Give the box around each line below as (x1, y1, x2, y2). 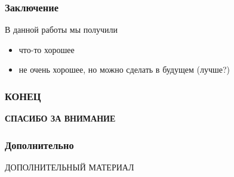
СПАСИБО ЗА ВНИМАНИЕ (5, 112, 116, 125)
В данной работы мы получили (5, 23, 118, 36)
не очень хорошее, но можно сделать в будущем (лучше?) (19, 63, 230, 76)
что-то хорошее (19, 43, 75, 55)
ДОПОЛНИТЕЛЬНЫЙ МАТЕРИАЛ (5, 161, 134, 173)
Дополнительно (5, 137, 74, 152)
